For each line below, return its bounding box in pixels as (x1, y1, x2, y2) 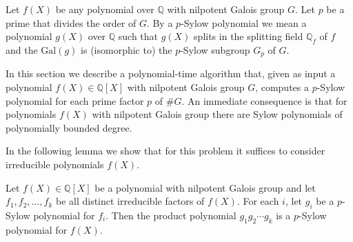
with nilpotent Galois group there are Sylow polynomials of (92, 107, 343, 121)
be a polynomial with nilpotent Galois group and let (94, 180, 316, 194)
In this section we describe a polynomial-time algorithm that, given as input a (6, 66, 336, 81)
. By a (146, 15, 173, 30)
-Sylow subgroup (180, 42, 250, 57)
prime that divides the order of (6, 15, 137, 30)
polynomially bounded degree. (6, 120, 132, 134)
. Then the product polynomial (105, 208, 236, 222)
